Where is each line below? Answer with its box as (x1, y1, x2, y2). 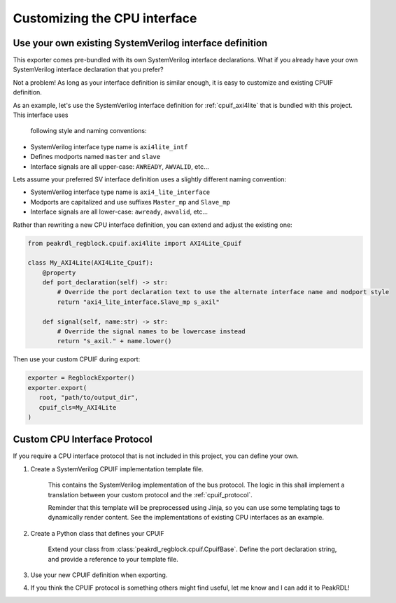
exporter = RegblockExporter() (27, 374, 136, 382)
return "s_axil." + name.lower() (57, 337, 172, 345)
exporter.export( (27, 384, 87, 391)
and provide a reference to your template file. (48, 555, 178, 563)
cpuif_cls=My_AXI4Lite (38, 403, 117, 411)
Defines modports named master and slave (30, 153, 161, 161)
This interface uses (13, 111, 69, 119)
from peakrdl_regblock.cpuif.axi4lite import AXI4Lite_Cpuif (27, 239, 242, 247)
